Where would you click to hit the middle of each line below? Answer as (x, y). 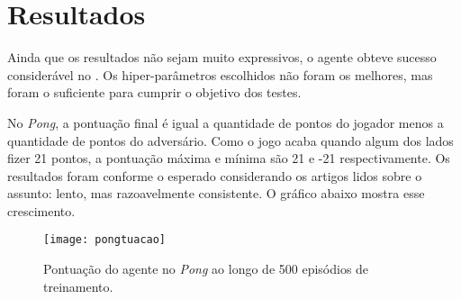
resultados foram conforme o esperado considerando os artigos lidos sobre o (215, 175)
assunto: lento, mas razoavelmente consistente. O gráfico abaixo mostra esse (216, 193)
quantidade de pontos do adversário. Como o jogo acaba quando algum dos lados (230, 140)
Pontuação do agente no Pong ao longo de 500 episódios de (206, 269)
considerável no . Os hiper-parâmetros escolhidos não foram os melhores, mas (220, 74)
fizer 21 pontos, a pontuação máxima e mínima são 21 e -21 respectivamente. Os (229, 158)
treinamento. (78, 286)
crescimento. (41, 210)
